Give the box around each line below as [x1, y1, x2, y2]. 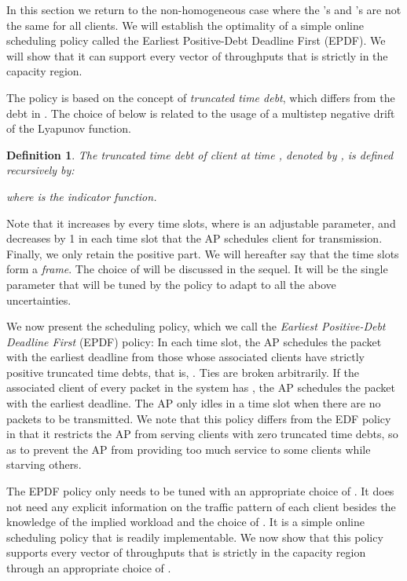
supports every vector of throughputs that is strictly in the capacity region [6, 544, 366, 561]
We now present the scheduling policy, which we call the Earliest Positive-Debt [6, 318, 386, 334]
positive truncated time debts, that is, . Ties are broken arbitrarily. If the [6, 364, 359, 380]
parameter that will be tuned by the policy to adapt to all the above [6, 276, 336, 292]
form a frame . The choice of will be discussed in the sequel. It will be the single [6, 261, 388, 277]
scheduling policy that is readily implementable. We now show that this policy [6, 528, 383, 545]
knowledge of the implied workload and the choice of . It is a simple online [6, 513, 365, 530]
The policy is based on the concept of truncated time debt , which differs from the [6, 89, 395, 105]
